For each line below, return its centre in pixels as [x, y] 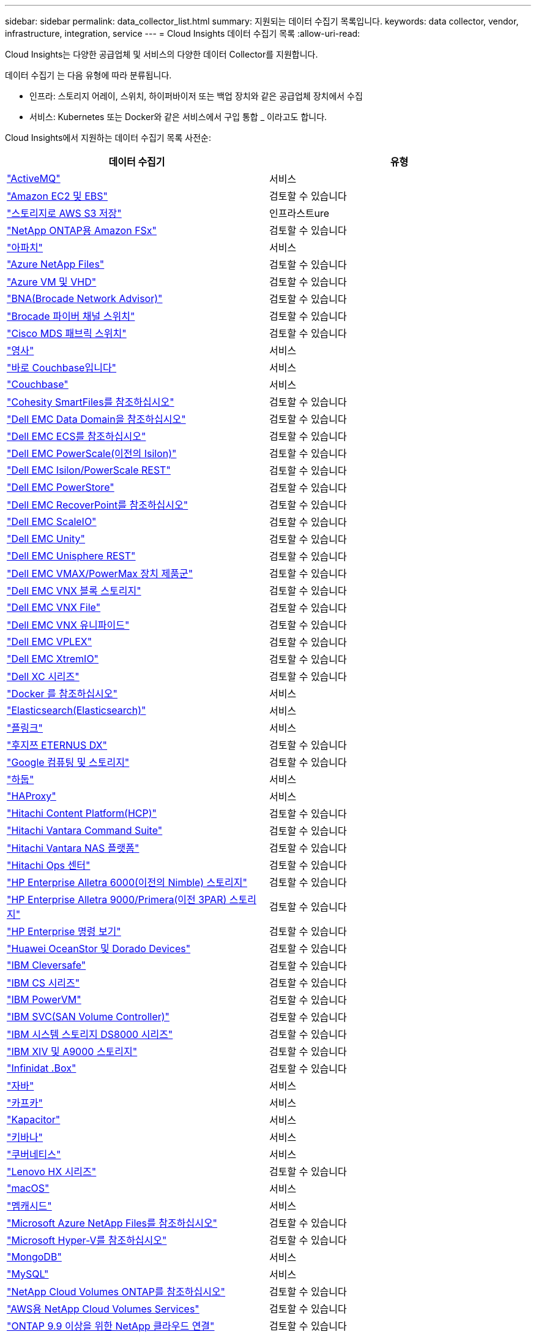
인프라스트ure [300, 213]
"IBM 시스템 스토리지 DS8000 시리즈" [90, 1034]
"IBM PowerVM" [44, 999]
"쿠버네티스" [34, 1154]
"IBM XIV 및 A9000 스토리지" [72, 1051]
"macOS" [28, 1188]
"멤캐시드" [29, 1206]
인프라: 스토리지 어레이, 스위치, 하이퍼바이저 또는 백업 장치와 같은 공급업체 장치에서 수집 [196, 96]
